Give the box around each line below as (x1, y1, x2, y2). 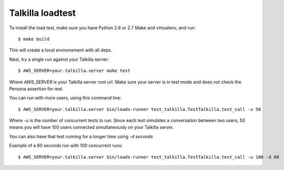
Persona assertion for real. (9, 86, 64, 92)
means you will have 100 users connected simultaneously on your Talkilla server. (9, 124, 174, 130)
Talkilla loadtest (9, 7, 76, 18)
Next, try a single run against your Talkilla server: (9, 56, 109, 62)
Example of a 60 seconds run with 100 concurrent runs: (9, 143, 123, 149)
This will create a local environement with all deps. (9, 47, 113, 53)
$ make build (18, 36, 50, 42)
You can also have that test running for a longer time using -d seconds (9, 133, 153, 139)
